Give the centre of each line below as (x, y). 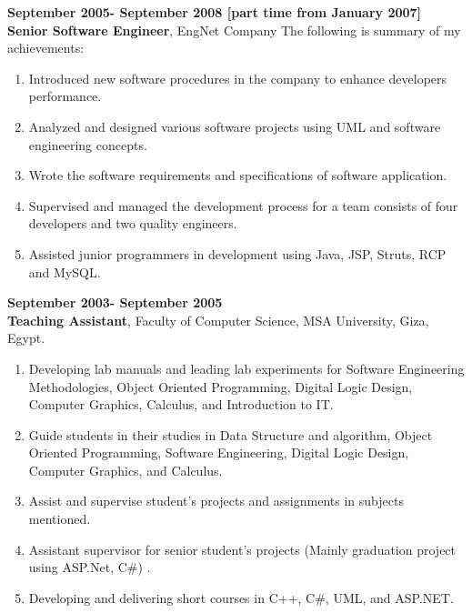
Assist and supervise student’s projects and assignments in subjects (216, 501)
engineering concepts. (88, 144)
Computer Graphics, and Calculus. (126, 470)
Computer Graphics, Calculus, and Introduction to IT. (181, 404)
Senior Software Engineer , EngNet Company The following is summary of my (234, 30)
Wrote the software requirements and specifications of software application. (238, 175)
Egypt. (26, 338)
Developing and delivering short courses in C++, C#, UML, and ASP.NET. (241, 597)
